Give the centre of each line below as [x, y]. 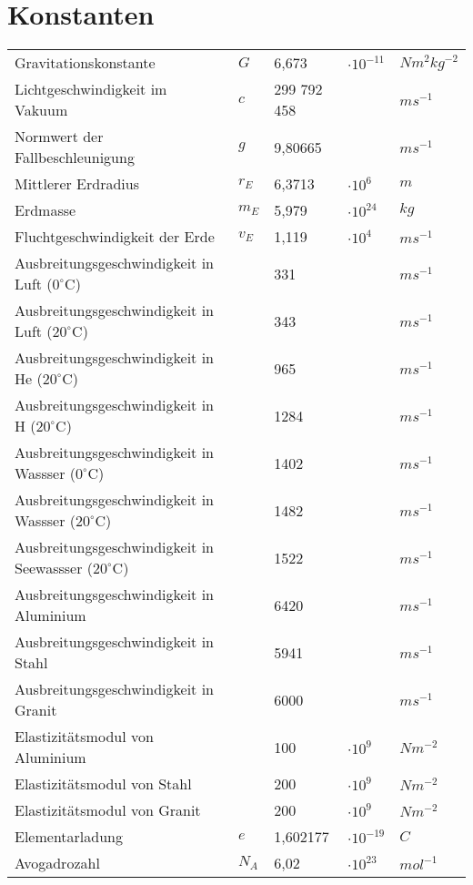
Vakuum [41, 110]
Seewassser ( [54, 568]
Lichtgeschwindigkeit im [91, 89]
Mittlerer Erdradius [77, 184]
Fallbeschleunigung [75, 158]
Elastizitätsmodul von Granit [108, 810]
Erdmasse [45, 210]
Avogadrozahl [57, 863]
